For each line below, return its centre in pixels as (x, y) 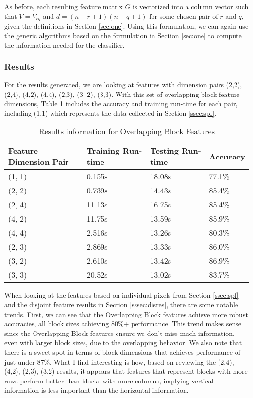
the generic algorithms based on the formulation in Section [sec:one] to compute (123, 35)
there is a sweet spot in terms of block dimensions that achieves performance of (122, 352)
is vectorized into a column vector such (191, 6)
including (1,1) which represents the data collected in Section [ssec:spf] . (110, 113)
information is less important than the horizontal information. (97, 390)
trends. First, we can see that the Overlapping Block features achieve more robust (126, 314)
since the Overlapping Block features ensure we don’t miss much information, (119, 333)
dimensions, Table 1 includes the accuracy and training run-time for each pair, (121, 103)
